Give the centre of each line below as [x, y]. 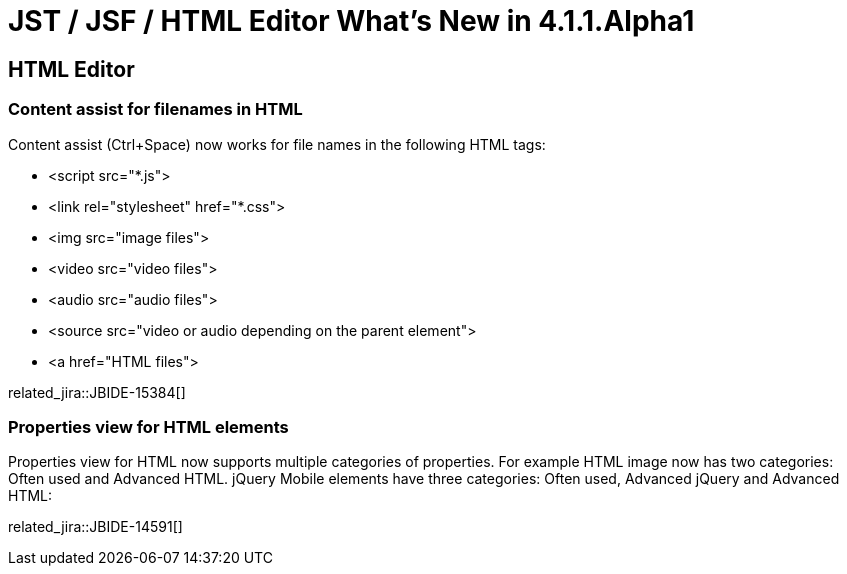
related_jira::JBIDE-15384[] [97, 392]
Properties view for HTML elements [148, 426]
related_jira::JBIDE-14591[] [95, 527]
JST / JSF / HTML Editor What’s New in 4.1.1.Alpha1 [351, 21]
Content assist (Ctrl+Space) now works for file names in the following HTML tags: [277, 144]
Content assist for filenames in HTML [155, 109]
